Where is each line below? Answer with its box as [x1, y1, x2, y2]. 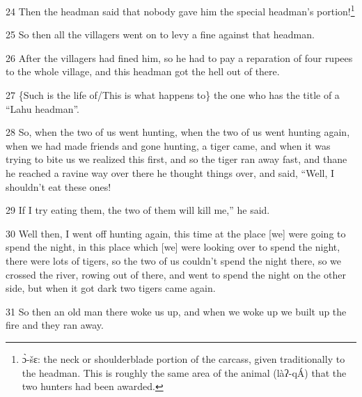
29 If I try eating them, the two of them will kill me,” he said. [6, 203, 270, 217]
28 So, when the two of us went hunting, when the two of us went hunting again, [6, 125, 350, 139]
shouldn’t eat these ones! [6, 179, 111, 194]
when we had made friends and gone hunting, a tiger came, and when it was [6, 138, 331, 153]
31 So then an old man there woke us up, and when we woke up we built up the [6, 304, 347, 318]
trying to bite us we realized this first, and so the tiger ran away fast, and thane [6, 152, 347, 166]
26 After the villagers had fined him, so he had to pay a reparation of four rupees [6, 50, 353, 65]
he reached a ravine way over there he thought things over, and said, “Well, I [6, 166, 335, 180]
